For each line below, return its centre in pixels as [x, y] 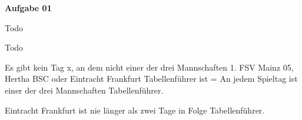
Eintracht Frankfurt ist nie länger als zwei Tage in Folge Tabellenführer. [135, 110]
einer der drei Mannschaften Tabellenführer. [84, 90]
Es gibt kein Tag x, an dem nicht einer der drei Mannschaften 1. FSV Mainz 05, [149, 67]
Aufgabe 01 [28, 8]
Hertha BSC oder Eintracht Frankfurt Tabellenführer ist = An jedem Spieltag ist [151, 79]
